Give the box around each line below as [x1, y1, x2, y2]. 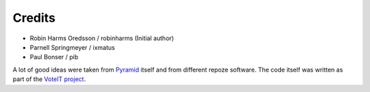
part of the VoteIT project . [12, 75, 86, 83]
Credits [12, 10, 56, 25]
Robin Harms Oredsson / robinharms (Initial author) [29, 34, 174, 42]
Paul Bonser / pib [29, 53, 79, 61]
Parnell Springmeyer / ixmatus [29, 43, 116, 51]
